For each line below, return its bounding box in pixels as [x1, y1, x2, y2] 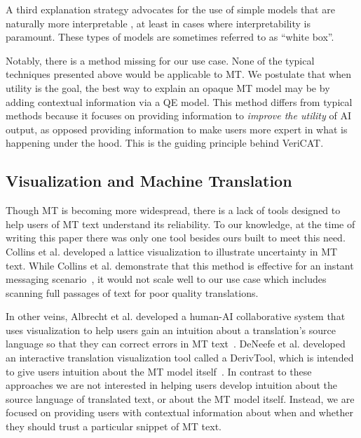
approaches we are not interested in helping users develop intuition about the [6, 378, 337, 392]
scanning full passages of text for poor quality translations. [6, 285, 259, 300]
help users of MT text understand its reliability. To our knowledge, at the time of [6, 216, 355, 231]
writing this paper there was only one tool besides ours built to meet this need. [6, 230, 346, 245]
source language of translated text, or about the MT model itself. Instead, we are [6, 391, 355, 406]
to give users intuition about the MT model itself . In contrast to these [6, 364, 312, 378]
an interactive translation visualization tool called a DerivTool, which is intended [6, 350, 354, 365]
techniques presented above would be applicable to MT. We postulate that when [6, 67, 351, 81]
